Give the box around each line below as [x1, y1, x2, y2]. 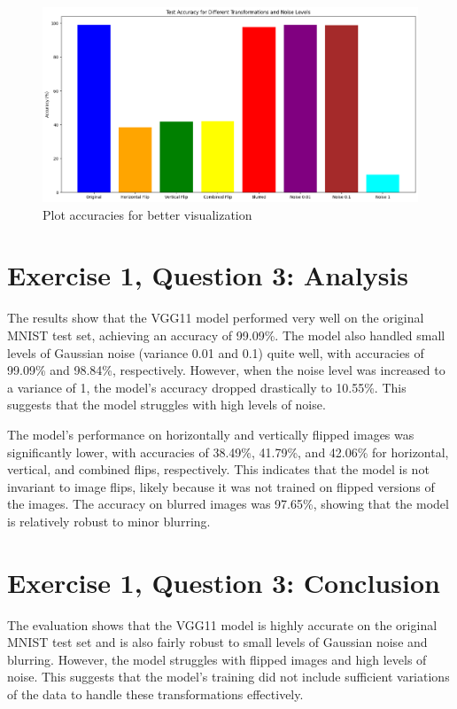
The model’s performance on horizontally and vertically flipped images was [7, 425, 414, 443]
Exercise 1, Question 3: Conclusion [7, 564, 440, 600]
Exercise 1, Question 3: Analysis [7, 257, 409, 293]
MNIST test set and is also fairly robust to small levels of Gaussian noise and [7, 633, 428, 651]
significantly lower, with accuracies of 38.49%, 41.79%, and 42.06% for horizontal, [7, 442, 449, 461]
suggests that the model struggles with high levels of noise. [7, 395, 326, 414]
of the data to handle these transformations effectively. [7, 685, 304, 704]
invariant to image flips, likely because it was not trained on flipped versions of [7, 477, 435, 495]
